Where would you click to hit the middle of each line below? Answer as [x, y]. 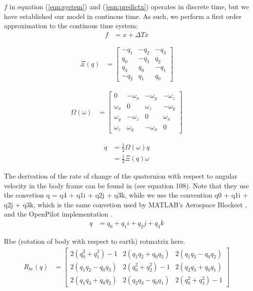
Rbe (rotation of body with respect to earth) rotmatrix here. [95, 241]
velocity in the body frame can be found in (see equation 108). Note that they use [126, 185]
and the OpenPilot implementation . [58, 214]
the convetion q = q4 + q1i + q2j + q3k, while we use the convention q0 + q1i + [126, 195]
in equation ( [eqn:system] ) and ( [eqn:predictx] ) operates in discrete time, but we [129, 6]
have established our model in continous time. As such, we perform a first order [123, 16]
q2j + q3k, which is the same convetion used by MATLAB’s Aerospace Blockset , [126, 204]
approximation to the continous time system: [71, 26]
